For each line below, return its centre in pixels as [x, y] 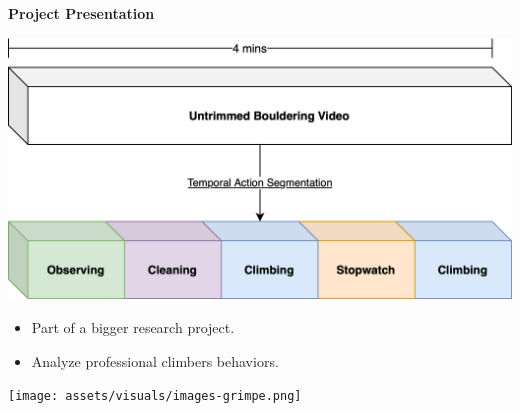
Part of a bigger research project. [133, 327]
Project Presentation [81, 13]
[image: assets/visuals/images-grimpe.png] [155, 396]
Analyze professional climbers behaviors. [155, 360]
